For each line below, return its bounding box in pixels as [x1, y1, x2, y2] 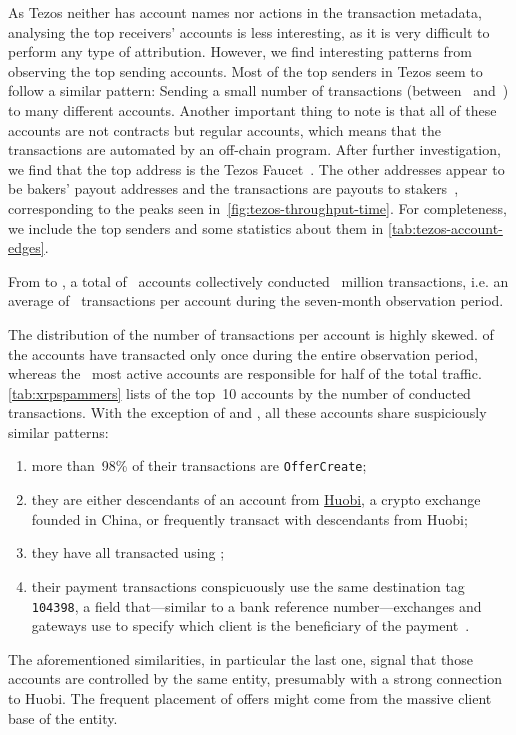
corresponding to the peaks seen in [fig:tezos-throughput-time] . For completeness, [8, 197, 508, 218]
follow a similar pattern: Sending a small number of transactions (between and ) [8, 80, 509, 101]
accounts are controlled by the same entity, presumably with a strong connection [8, 668, 502, 689]
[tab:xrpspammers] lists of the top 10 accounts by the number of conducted [8, 382, 471, 403]
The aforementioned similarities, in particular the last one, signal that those [8, 648, 473, 669]
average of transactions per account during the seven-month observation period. [8, 290, 504, 311]
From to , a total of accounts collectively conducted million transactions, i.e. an [8, 270, 509, 291]
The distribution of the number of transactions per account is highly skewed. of [8, 323, 494, 344]
